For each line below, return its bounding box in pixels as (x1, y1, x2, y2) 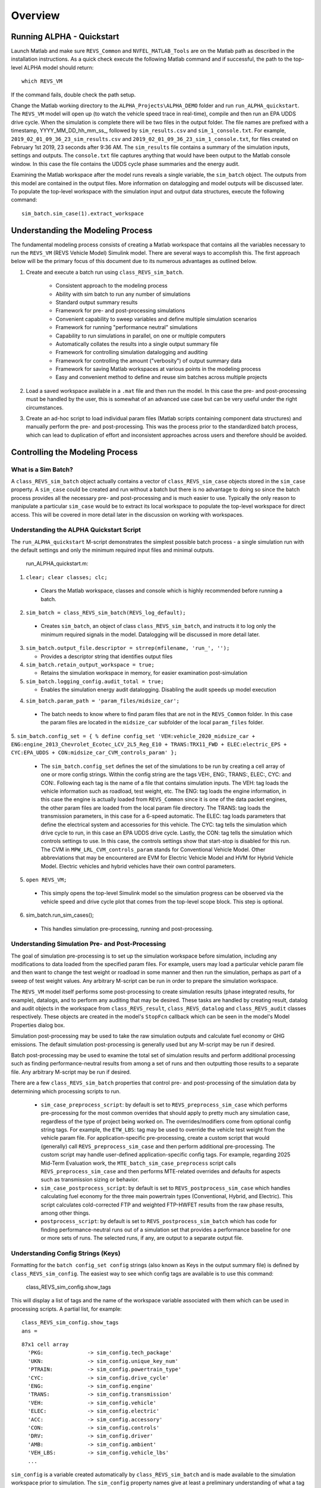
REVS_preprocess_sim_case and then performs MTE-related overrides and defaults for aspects (40, 1168, 281, 1175)
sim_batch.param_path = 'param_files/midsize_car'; (26, 697, 180, 704)
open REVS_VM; (26, 876, 67, 883)
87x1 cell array (21, 1341, 69, 1348)
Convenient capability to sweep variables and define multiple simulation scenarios (55, 315, 257, 323)
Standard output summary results (55, 298, 138, 306)
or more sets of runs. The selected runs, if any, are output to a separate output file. (40, 1234, 244, 1242)
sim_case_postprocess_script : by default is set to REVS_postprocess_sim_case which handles (40, 1184, 291, 1192)
